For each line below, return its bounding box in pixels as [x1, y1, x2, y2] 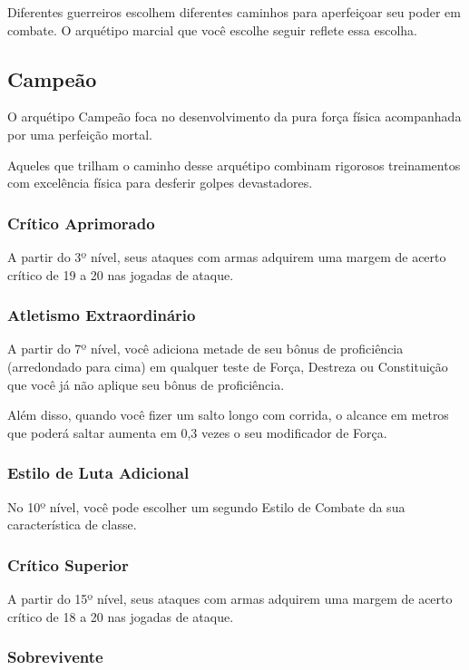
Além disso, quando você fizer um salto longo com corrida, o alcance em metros [7, 405, 449, 424]
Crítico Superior [7, 553, 129, 576]
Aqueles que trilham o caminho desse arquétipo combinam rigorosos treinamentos [7, 155, 461, 174]
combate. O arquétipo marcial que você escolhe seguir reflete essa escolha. [7, 20, 417, 39]
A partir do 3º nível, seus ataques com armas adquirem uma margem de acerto [7, 247, 446, 266]
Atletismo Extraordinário [7, 304, 196, 326]
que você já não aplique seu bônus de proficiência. [7, 374, 285, 393]
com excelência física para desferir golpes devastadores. [7, 173, 313, 192]
